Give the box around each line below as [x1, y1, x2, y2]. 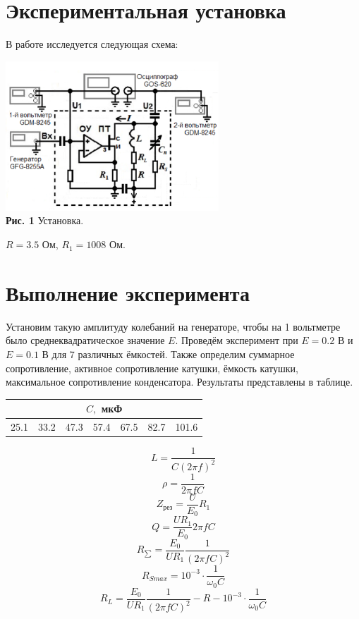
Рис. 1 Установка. [6, 213, 84, 228]
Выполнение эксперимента [6, 278, 250, 307]
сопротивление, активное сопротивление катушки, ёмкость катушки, [6, 360, 298, 375]
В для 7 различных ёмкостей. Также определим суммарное [42, 346, 295, 361]
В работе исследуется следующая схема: [6, 37, 178, 51]
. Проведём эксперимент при [175, 333, 298, 348]
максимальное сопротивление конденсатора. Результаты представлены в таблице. [6, 374, 353, 389]
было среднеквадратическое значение [6, 333, 165, 348]
